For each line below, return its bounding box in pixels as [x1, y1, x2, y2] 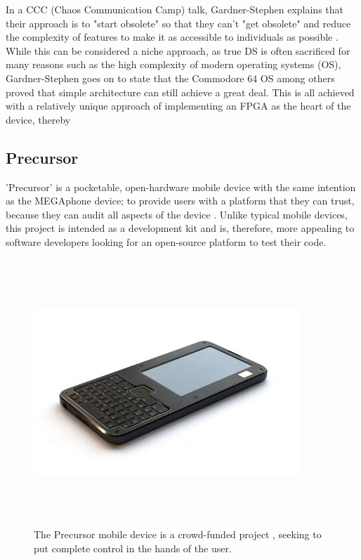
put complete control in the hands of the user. [34, 540, 232, 555]
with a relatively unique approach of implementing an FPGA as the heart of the [6, 98, 351, 113]
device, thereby [6, 112, 71, 126]
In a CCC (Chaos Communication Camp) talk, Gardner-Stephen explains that [6, 2, 344, 16]
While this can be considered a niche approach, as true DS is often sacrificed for [6, 43, 350, 58]
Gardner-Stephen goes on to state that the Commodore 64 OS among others [6, 70, 335, 85]
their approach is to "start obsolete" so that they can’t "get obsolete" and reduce [6, 15, 351, 30]
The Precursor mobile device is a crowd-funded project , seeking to [34, 527, 322, 542]
